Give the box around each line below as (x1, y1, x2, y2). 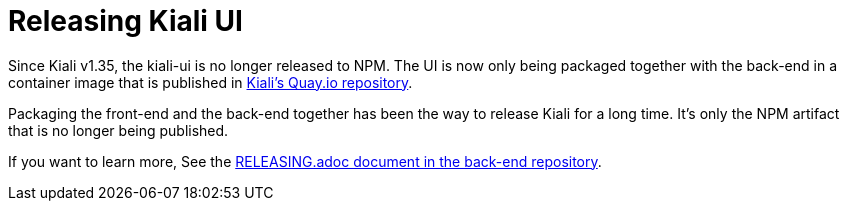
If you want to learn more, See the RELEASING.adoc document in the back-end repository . (8, 152, 602, 170)
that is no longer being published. (8, 121, 229, 139)
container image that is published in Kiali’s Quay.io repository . (8, 73, 413, 91)
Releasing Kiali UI (8, 4, 243, 38)
